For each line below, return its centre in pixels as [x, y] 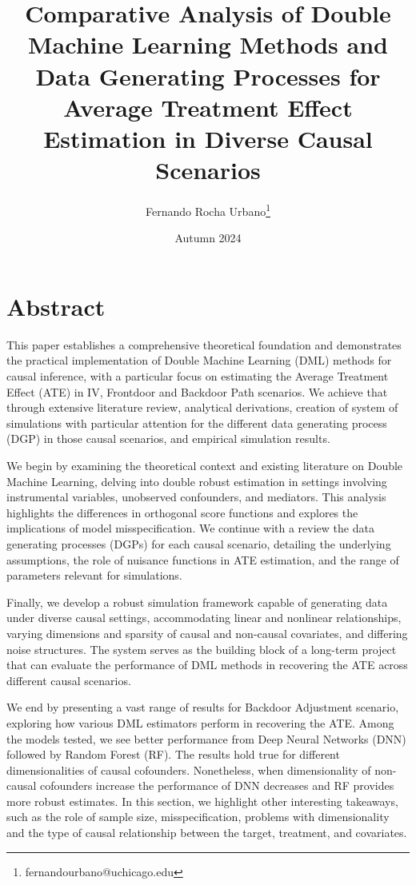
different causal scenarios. [69, 680]
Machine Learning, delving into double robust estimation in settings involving [197, 481]
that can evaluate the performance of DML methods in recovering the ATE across [207, 665]
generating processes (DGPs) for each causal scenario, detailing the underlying [199, 543]
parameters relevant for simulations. [94, 575]
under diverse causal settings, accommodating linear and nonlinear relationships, [204, 618]
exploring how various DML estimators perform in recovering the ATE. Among [200, 722]
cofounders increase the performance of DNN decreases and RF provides [217, 785]
